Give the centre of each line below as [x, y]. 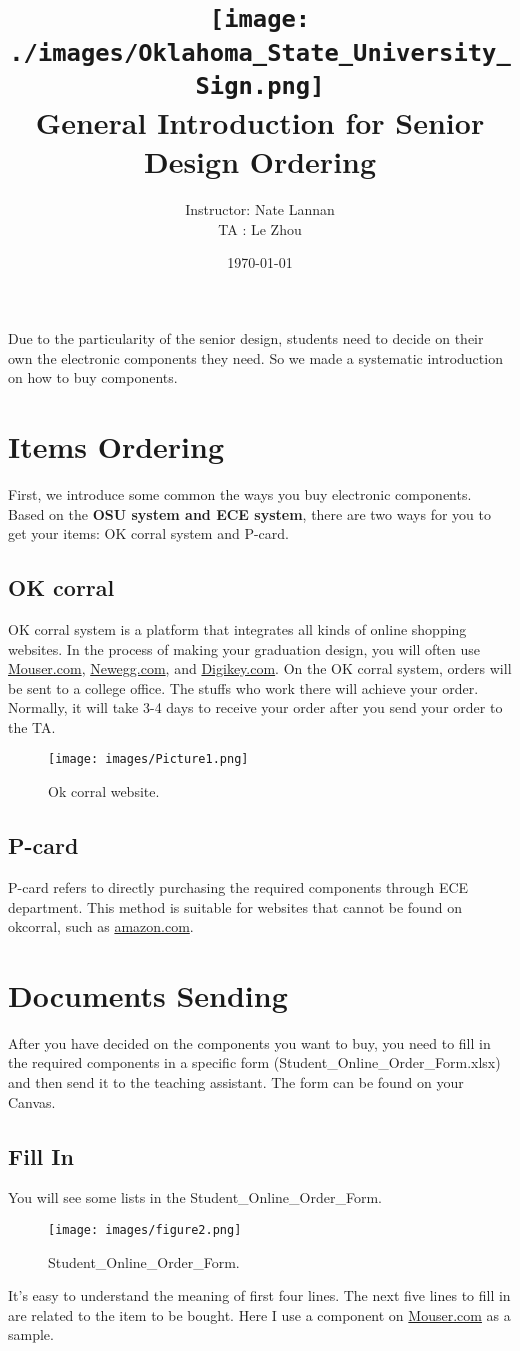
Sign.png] [260, 85]
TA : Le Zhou [260, 228]
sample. [31, 1334]
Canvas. [32, 1101]
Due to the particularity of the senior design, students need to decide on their [246, 338]
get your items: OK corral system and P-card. [148, 533]
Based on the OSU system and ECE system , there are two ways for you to [249, 513]
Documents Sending [148, 994]
